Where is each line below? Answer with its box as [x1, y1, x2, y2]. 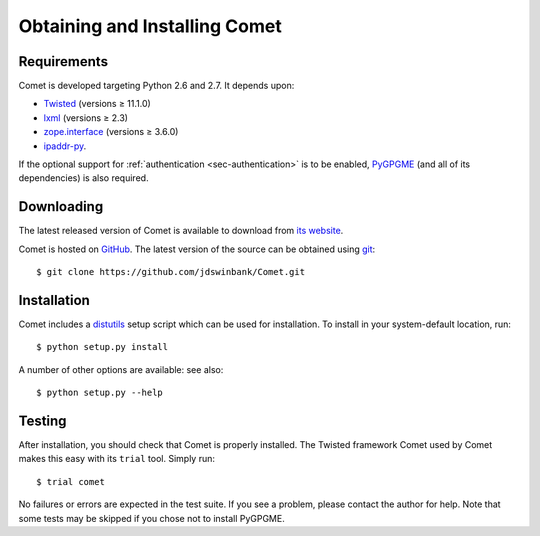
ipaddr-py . [43, 140, 87, 152]
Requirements [18, 53, 109, 70]
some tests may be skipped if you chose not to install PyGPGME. [18, 512, 285, 524]
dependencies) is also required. [18, 172, 149, 184]
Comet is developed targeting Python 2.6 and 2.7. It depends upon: [18, 80, 295, 92]
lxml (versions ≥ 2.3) [43, 111, 129, 124]
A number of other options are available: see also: [18, 363, 224, 375]
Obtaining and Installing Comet [18, 15, 282, 37]
